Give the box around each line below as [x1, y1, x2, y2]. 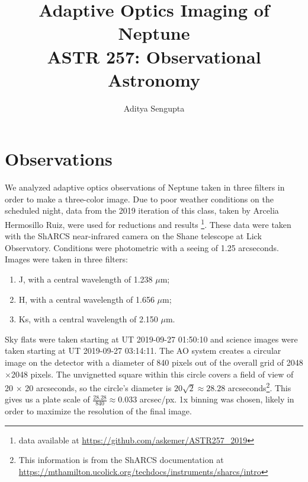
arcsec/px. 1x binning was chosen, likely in [139, 393, 294, 405]
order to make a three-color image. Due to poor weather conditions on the [5, 192, 274, 205]
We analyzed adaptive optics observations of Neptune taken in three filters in [5, 181, 285, 194]
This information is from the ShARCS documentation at [18, 454, 224, 466]
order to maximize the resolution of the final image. [5, 405, 192, 417]
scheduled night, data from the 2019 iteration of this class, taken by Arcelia [5, 204, 279, 217]
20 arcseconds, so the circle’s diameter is [25, 381, 172, 394]
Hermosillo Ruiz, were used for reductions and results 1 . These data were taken [5, 217, 291, 230]
